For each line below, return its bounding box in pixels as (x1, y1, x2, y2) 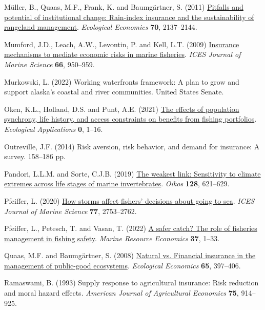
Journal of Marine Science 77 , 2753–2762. (4, 205, 137, 216)
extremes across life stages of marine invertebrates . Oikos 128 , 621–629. (4, 178, 230, 189)
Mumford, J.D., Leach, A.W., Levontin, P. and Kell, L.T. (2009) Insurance (4, 38, 239, 49)
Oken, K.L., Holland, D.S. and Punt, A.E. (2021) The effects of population (4, 103, 239, 114)
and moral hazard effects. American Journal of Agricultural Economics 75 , (4, 287, 239, 298)
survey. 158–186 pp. (4, 151, 66, 162)
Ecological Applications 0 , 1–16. (4, 123, 103, 134)
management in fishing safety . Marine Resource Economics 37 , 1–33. (4, 232, 220, 243)
